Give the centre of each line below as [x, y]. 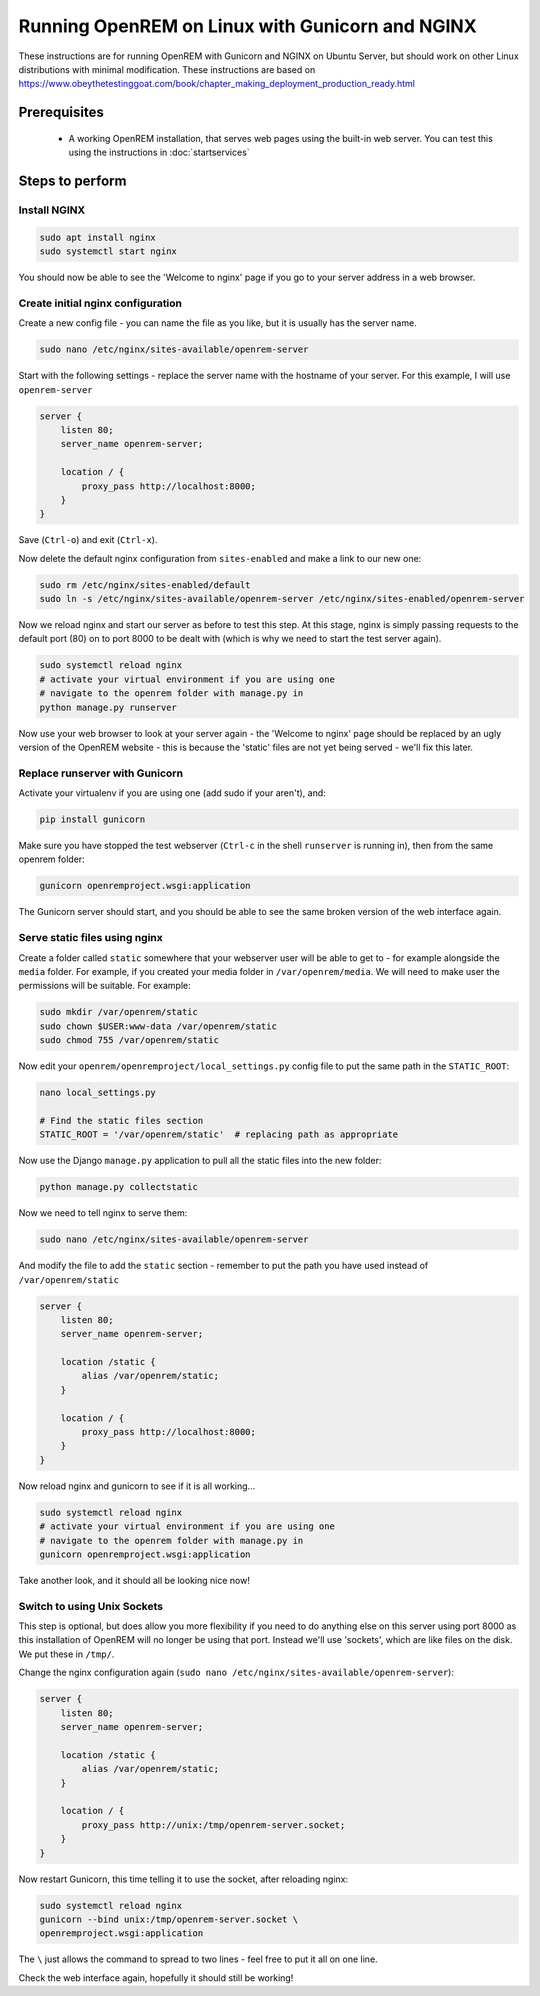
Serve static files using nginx [91, 938]
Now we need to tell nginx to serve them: [103, 1213]
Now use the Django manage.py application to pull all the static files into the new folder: [200, 1161]
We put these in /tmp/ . [66, 1654]
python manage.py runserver [108, 707]
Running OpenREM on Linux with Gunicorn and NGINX [247, 26]
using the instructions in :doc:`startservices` [159, 152]
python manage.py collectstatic [119, 1187]
